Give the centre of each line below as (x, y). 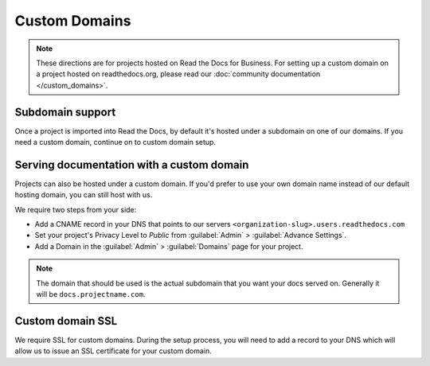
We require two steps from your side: (76, 209)
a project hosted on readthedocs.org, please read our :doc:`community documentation (178, 74)
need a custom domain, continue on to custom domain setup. (115, 142)
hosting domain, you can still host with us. (84, 195)
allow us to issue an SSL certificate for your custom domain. (113, 351)
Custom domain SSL (66, 321)
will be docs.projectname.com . (91, 294)
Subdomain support (65, 112)
